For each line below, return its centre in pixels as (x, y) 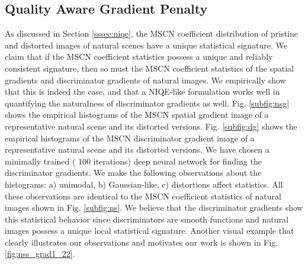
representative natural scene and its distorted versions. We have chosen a (137, 149)
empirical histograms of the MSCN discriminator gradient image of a (130, 138)
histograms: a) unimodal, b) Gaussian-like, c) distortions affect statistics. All (144, 184)
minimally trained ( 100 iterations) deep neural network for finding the (133, 161)
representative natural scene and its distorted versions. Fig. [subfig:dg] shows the (151, 126)
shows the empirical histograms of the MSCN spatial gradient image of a (137, 115)
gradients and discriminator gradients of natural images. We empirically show (145, 80)
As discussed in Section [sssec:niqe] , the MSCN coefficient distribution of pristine (152, 33)
